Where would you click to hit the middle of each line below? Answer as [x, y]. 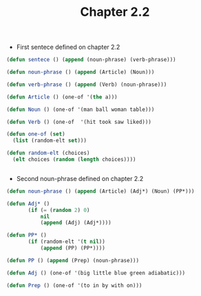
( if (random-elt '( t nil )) [67, 242]
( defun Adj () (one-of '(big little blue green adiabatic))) [96, 273]
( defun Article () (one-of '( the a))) [62, 97]
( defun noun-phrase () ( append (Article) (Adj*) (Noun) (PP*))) [100, 191]
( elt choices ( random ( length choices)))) [74, 160]
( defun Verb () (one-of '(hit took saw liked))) [79, 122]
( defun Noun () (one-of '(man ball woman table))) [81, 109]
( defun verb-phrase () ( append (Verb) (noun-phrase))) [87, 84]
